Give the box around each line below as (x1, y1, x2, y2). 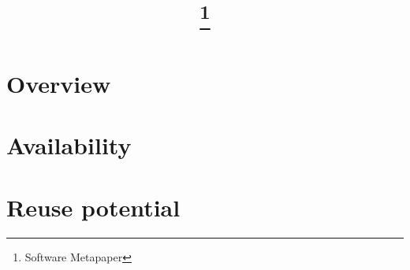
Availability (6, 129, 132, 161)
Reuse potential (6, 190, 181, 223)
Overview (6, 67, 111, 99)
